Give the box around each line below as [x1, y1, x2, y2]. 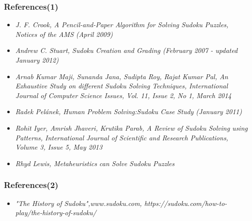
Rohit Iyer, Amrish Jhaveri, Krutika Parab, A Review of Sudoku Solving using [15, 122, 248, 133]
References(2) [4, 179, 59, 191]
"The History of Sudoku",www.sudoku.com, [15, 198, 142, 208]
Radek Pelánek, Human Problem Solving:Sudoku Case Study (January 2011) [15, 106, 242, 117]
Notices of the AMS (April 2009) [15, 29, 113, 39]
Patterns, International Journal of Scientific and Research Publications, [15, 132, 228, 142]
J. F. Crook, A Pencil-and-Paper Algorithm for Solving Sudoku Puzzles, [15, 19, 229, 30]
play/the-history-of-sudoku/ [15, 207, 96, 218]
